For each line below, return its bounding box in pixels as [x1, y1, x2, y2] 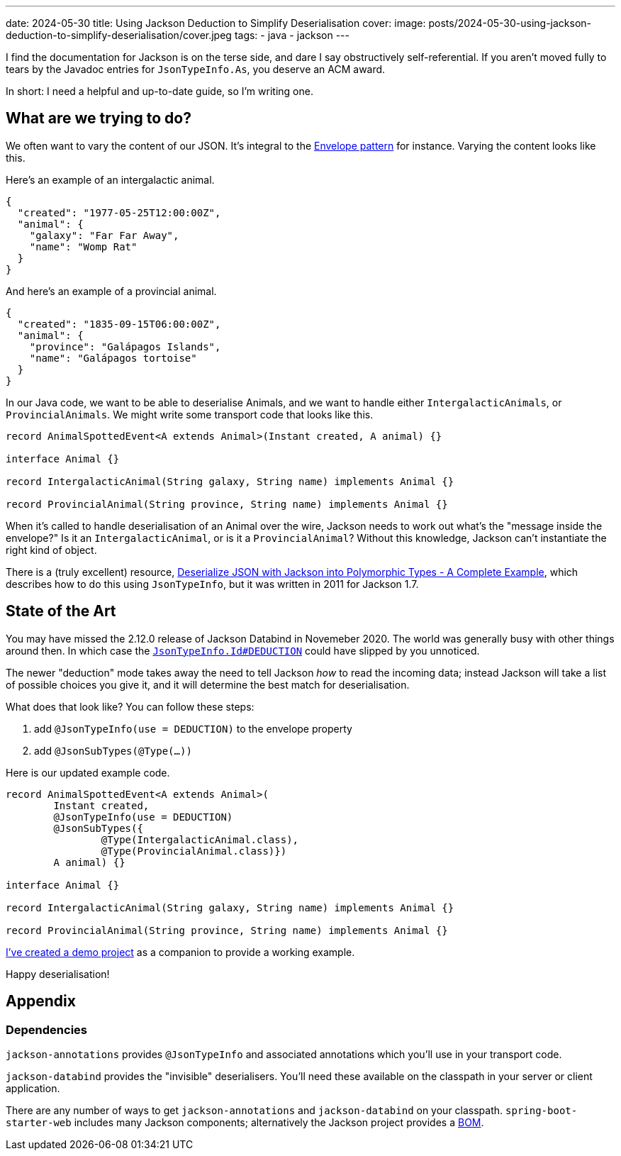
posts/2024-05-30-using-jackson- [428, 17, 592, 29]
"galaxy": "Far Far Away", [29, 229, 179, 241]
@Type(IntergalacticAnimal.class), [101, 833, 299, 845]
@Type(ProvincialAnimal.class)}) [101, 845, 287, 857]
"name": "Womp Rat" [29, 240, 138, 252]
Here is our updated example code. [6, 766, 170, 779]
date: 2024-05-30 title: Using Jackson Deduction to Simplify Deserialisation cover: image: [6, 17, 426, 29]
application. [6, 1082, 60, 1094]
